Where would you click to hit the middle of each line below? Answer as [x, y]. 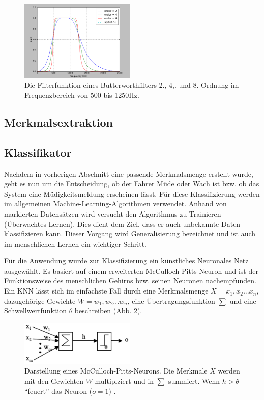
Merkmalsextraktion [59, 122]
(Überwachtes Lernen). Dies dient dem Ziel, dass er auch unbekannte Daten [122, 223]
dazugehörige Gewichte [40, 300]
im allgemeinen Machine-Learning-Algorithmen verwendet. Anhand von [115, 204]
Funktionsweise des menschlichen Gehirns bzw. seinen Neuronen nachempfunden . [130, 281]
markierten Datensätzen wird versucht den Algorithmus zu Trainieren [113, 213]
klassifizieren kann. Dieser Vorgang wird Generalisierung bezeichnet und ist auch [130, 234]
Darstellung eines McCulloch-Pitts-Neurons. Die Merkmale [116, 371]
